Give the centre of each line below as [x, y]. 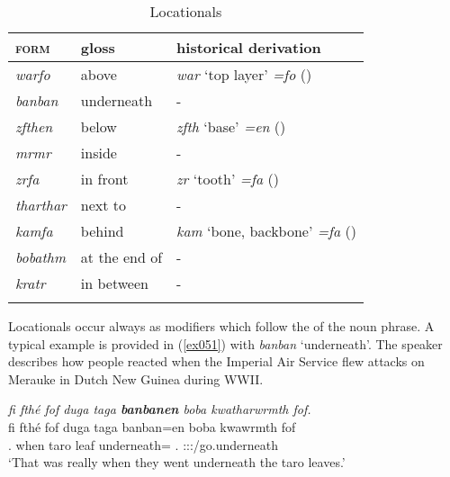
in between [114, 283]
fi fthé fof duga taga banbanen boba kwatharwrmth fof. [160, 409]
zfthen [34, 126]
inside [99, 153]
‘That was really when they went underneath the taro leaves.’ [177, 462]
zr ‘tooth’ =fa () [228, 179]
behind [102, 231]
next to [103, 205]
